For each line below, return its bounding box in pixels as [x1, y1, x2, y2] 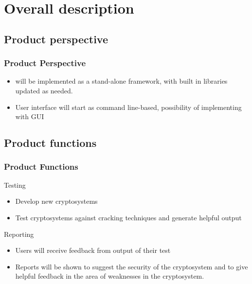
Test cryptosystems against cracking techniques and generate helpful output [15, 212, 242, 222]
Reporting [4, 229, 34, 239]
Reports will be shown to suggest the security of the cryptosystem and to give [15, 261, 248, 271]
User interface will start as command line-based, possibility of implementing [15, 102, 242, 112]
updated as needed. [15, 85, 73, 95]
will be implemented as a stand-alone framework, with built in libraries [15, 76, 228, 86]
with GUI [15, 111, 44, 122]
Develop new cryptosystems [15, 196, 98, 206]
